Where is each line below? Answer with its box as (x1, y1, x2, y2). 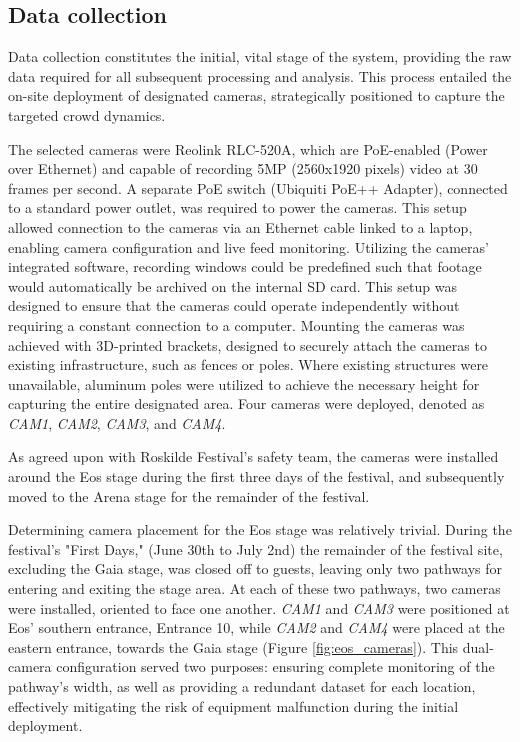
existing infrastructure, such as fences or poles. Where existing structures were (8, 354, 489, 375)
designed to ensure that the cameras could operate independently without (8, 295, 460, 316)
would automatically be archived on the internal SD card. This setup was (8, 275, 457, 296)
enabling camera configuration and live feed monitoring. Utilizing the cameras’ (8, 236, 489, 257)
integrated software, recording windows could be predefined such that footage (8, 256, 482, 277)
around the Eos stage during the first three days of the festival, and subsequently (8, 466, 505, 487)
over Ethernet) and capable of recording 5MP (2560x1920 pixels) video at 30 (8, 158, 478, 179)
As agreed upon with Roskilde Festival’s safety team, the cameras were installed (8, 446, 499, 467)
